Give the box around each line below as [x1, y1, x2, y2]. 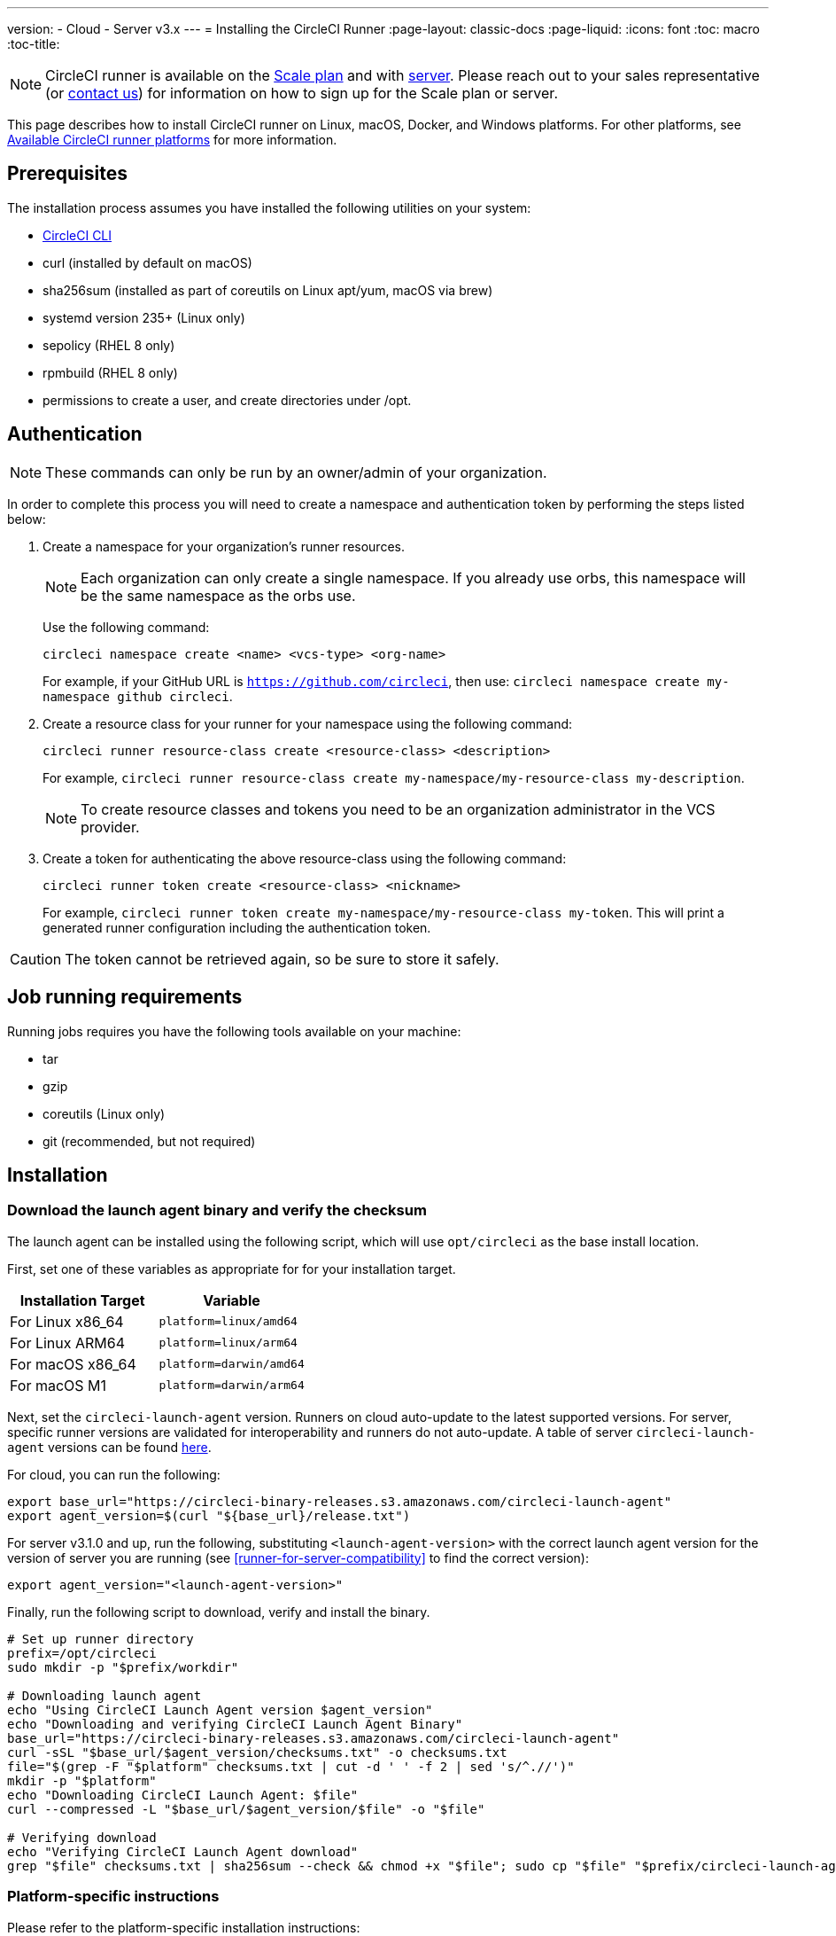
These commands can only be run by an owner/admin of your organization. [45, 463, 547, 481]
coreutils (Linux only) [43, 1105, 166, 1121]
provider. [81, 817, 140, 836]
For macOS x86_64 [10, 1354, 136, 1373]
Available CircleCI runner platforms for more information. [7, 132, 337, 147]
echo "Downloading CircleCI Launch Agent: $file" [7, 1787, 359, 1802]
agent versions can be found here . [7, 1439, 212, 1455]
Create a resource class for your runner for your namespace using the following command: [43, 715, 573, 731]
